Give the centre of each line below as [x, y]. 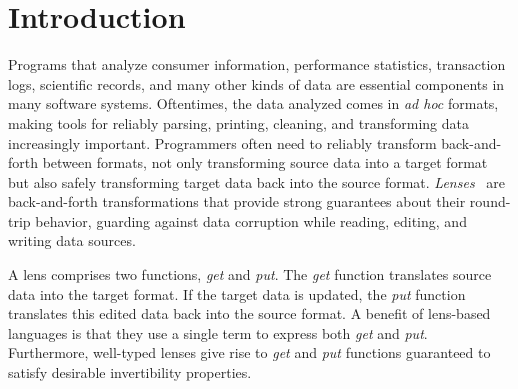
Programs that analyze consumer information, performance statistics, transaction [257, 64]
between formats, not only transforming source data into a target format [265, 162]
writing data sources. [72, 240]
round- [490, 201]
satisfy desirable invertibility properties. [130, 372]
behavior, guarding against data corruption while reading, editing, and [251, 220]
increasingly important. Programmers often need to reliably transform [222, 142]
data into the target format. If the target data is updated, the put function [237, 293]
